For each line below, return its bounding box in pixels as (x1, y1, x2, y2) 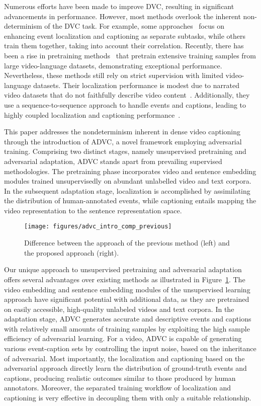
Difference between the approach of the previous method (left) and (24, 237, 230, 248)
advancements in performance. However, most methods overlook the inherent (4, 11, 241, 21)
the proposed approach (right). (24, 247, 119, 258)
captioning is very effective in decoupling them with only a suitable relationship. (4, 392, 251, 403)
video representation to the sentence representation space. (4, 205, 182, 215)
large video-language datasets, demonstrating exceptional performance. (4, 60, 222, 70)
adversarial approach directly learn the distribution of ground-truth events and (4, 363, 247, 373)
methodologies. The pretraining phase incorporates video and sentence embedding (4, 166, 256, 176)
